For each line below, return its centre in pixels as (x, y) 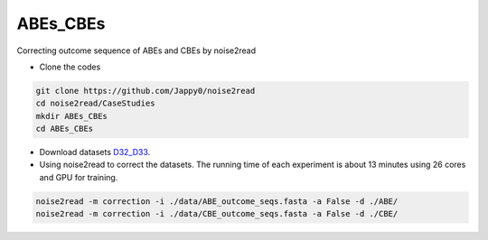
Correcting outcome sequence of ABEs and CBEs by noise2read (136, 51)
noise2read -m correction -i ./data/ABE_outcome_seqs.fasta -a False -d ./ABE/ (217, 201)
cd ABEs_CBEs (65, 129)
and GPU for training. (79, 177)
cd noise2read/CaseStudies (95, 103)
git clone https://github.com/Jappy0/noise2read (145, 91)
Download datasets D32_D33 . (95, 152)
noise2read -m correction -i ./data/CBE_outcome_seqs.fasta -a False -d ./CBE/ (217, 214)
